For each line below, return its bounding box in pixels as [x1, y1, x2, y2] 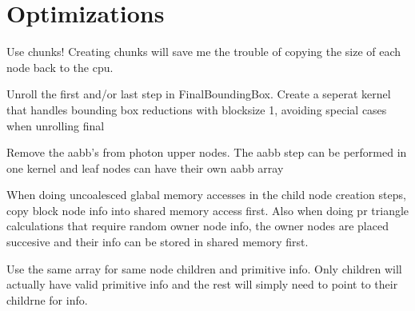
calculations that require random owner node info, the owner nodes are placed [6, 217, 389, 234]
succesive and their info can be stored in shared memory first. [6, 233, 309, 250]
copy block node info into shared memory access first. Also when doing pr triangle [6, 201, 409, 218]
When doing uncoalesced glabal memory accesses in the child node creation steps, [6, 186, 406, 203]
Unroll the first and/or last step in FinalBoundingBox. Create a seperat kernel [6, 86, 391, 102]
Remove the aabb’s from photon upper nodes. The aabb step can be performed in [6, 144, 407, 161]
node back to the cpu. [6, 58, 114, 75]
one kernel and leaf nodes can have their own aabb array [6, 159, 284, 176]
